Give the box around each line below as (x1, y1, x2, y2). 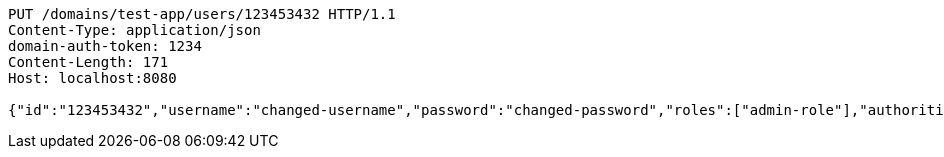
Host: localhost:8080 (8, 70, 177, 86)
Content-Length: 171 (8, 54, 169, 70)
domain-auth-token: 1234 (8, 38, 202, 54)
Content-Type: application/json (8, 22, 261, 38)
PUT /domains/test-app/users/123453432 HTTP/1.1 (8, 6, 396, 22)
